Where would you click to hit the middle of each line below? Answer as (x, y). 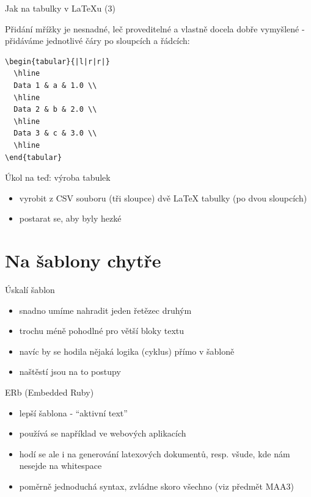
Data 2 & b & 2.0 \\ (55, 110)
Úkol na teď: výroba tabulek (58, 177)
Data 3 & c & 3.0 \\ (55, 133)
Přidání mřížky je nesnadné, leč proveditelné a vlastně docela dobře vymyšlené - (155, 28)
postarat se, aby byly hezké (70, 218)
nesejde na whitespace (60, 466)
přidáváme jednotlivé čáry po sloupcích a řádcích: (97, 41)
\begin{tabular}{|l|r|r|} (57, 61)
